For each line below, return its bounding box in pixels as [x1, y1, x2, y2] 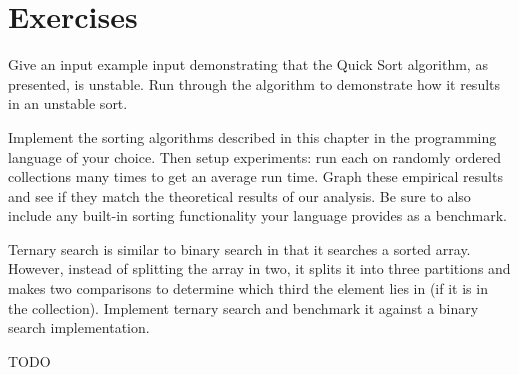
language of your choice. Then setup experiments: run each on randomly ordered [8, 146, 502, 167]
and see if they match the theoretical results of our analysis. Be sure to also [8, 185, 471, 206]
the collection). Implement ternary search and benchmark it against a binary [8, 297, 479, 318]
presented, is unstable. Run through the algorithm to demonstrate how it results [8, 73, 501, 94]
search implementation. [8, 317, 150, 338]
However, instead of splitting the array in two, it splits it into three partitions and [8, 258, 511, 279]
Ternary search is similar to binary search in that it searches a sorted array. [8, 238, 471, 259]
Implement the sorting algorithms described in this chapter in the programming [8, 126, 497, 147]
